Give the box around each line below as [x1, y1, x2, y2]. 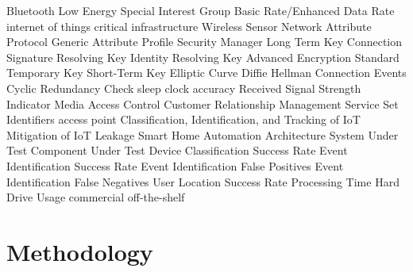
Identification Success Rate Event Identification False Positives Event [6, 157, 344, 174]
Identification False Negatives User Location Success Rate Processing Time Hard [6, 173, 399, 190]
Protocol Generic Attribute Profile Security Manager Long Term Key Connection [6, 33, 403, 50]
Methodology [6, 235, 153, 267]
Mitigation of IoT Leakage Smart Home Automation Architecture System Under [6, 126, 399, 143]
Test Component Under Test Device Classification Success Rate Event [6, 142, 348, 159]
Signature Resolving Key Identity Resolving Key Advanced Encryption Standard [6, 48, 399, 65]
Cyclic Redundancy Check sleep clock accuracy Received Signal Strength [6, 79, 361, 96]
